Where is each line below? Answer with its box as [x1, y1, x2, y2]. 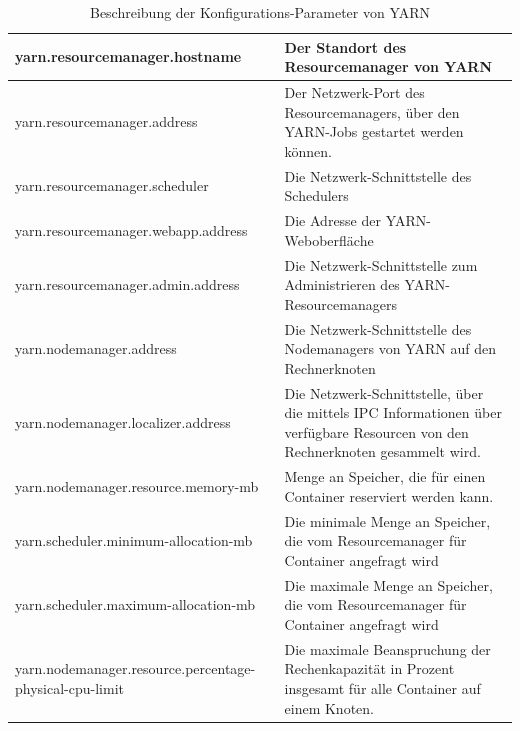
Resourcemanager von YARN [284, 56, 493, 77]
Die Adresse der [284, 210, 381, 231]
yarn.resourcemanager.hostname [15, 46, 242, 67]
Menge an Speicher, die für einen [284, 466, 486, 487]
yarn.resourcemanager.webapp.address [15, 219, 248, 240]
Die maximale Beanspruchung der [284, 638, 491, 659]
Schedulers [284, 185, 349, 206]
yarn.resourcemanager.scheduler [15, 175, 209, 196]
